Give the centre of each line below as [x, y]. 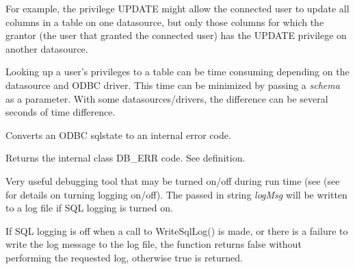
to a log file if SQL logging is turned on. [89, 208]
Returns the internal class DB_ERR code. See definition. [126, 158]
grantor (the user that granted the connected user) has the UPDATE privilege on [176, 35]
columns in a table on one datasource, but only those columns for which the [165, 22]
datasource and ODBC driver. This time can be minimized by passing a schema [173, 85]
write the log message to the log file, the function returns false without [154, 244]
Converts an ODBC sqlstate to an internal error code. [118, 134]
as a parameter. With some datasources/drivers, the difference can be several [167, 98]
